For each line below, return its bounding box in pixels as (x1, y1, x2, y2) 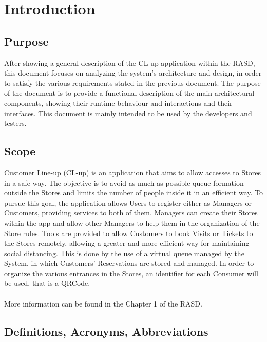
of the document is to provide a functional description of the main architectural (4, 87, 255, 98)
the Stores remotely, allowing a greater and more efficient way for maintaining (4, 238, 250, 248)
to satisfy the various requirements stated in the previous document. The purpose (4, 77, 261, 88)
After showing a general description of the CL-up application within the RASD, (4, 57, 255, 68)
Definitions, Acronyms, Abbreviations (4, 323, 208, 339)
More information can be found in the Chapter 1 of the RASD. (4, 298, 202, 309)
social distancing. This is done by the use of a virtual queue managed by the (4, 247, 244, 258)
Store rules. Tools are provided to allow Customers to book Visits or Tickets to (4, 227, 253, 238)
